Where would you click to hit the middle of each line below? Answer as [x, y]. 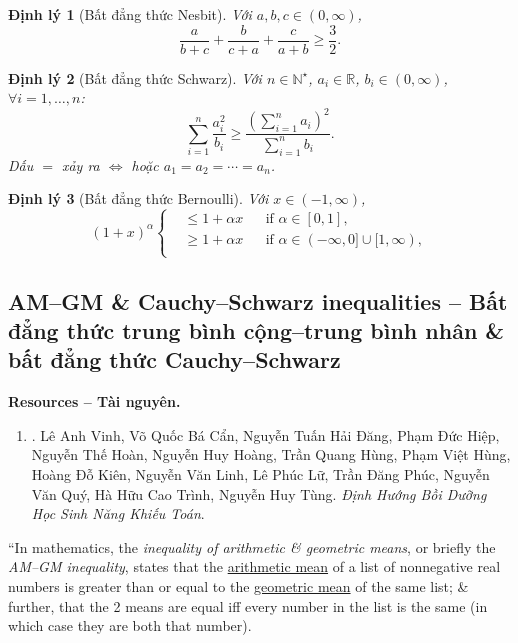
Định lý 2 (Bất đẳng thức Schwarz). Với [135, 77]
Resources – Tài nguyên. [94, 401]
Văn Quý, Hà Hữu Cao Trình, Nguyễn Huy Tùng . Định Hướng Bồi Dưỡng [259, 493]
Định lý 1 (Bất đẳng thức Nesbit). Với [130, 14]
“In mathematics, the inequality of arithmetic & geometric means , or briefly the [252, 546]
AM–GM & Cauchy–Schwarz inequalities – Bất [258, 300]
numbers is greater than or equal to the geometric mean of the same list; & [238, 586]
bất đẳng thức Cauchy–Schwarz [174, 359]
